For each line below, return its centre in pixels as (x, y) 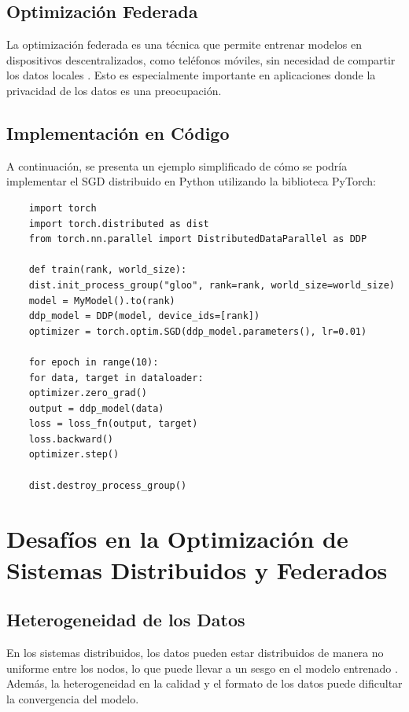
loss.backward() (71, 439)
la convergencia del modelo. (73, 698)
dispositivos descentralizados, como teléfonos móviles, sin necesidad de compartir (201, 59)
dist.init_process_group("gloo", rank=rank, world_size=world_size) (212, 285)
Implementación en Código (118, 132)
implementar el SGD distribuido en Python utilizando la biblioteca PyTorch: (191, 181)
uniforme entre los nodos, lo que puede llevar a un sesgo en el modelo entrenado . (202, 668)
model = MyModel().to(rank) (102, 301)
